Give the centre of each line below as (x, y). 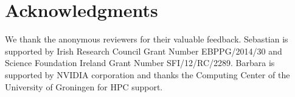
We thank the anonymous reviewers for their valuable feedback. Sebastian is (147, 39)
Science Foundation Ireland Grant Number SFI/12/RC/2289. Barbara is (140, 63)
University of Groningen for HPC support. (84, 86)
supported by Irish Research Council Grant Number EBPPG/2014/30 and (144, 51)
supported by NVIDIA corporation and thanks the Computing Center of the (147, 74)
